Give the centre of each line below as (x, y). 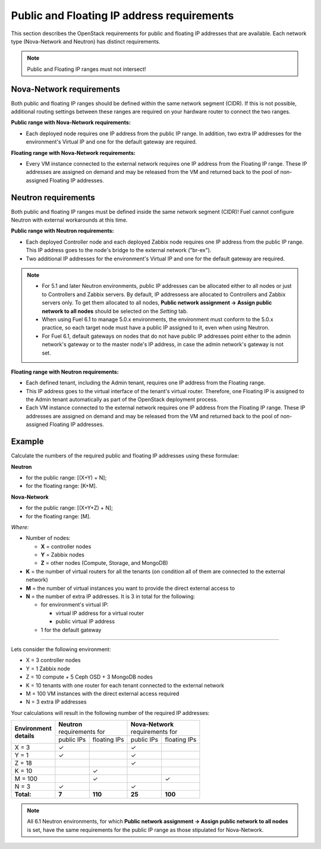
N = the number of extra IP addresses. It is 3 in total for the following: (111, 596)
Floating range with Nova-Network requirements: (73, 153)
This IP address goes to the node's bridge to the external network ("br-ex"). (119, 250)
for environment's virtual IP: (75, 605)
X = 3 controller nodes (53, 660)
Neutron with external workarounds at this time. (69, 220)
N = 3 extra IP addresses (56, 702)
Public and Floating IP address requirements (122, 15)
